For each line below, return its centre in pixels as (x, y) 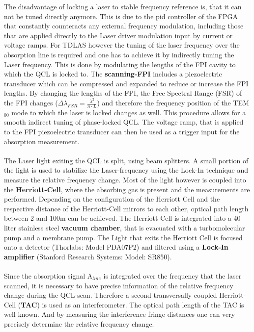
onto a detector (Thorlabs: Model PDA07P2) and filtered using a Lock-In (116, 247)
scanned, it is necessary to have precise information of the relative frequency (119, 285)
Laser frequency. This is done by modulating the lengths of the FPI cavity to (120, 64)
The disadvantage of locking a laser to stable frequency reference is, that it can (123, 6)
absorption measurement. (42, 141)
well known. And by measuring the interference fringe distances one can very (120, 314)
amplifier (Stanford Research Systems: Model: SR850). (88, 256)
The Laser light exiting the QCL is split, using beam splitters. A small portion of (126, 160)
